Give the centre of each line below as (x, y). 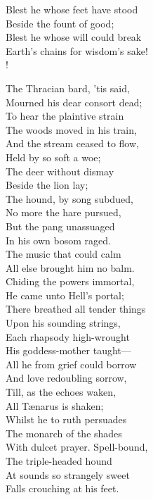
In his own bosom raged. (58, 240)
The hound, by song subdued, (69, 198)
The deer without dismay (60, 171)
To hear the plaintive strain (65, 116)
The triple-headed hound (59, 461)
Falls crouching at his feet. (62, 488)
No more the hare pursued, (64, 212)
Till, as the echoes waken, (61, 392)
